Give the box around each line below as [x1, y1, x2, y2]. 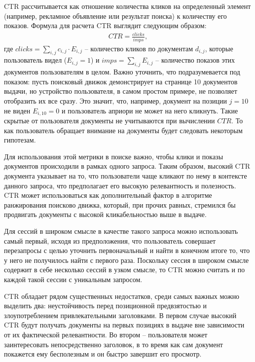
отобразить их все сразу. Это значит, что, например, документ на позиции [4, 96, 227, 106]
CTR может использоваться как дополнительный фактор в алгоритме [4, 190, 212, 200]
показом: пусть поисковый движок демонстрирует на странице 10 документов [4, 76, 238, 86]
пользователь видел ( [4, 55, 67, 65]
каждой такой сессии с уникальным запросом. [4, 274, 143, 284]
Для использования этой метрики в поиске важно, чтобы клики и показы [4, 151, 223, 161]
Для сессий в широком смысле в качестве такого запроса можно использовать [4, 226, 238, 236]
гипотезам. [4, 135, 36, 145]
